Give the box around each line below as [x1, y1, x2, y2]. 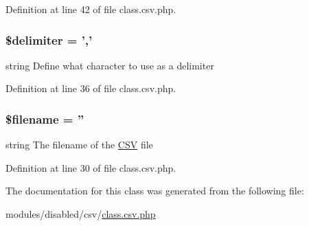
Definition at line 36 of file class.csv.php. [5, 81, 176, 95]
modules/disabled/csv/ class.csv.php [5, 207, 156, 221]
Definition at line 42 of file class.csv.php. [5, 2, 176, 16]
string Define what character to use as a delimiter [5, 58, 214, 72]
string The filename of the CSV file [5, 137, 153, 152]
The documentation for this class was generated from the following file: [5, 183, 304, 198]
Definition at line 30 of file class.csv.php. [5, 160, 176, 174]
